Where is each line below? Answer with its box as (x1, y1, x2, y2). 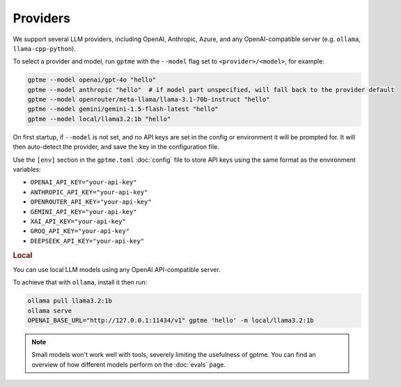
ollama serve (27, 307, 72, 314)
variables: (13, 165, 41, 174)
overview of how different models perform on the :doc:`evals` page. (31, 360, 226, 369)
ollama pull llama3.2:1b (27, 297, 113, 305)
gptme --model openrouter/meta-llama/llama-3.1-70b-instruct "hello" (27, 96, 270, 104)
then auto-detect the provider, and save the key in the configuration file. (13, 143, 219, 151)
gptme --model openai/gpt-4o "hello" (27, 76, 157, 84)
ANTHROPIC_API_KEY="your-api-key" (30, 188, 148, 196)
